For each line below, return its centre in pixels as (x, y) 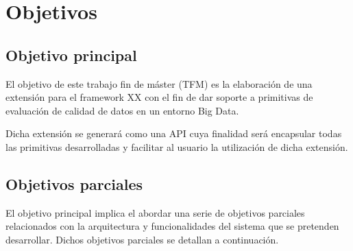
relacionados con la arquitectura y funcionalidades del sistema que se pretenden (172, 226)
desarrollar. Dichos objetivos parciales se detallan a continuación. (142, 239)
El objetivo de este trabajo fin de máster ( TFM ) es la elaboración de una (159, 83)
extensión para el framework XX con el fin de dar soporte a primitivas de (159, 97)
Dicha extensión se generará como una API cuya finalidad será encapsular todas (174, 133)
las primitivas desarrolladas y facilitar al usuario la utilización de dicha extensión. (177, 146)
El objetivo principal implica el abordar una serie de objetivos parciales (155, 212)
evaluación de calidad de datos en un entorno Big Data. (122, 110)
